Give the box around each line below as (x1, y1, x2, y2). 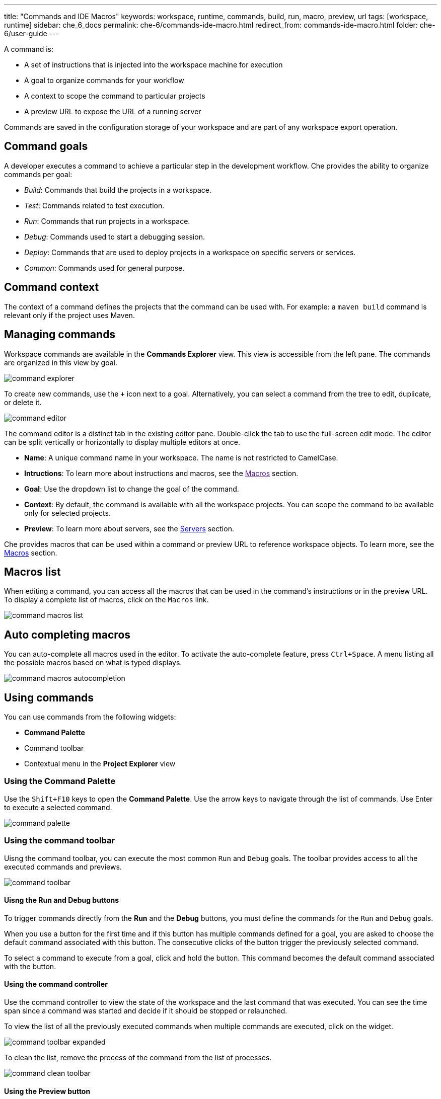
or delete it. (4, 398, 42, 407)
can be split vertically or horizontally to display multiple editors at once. (4, 437, 240, 446)
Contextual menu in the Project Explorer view (24, 759, 176, 768)
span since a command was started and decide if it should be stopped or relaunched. (4, 1006, 287, 1015)
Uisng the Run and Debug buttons (4, 896, 119, 905)
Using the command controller (4, 980, 108, 989)
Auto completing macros (4, 628, 131, 641)
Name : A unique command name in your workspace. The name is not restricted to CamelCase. (24, 453, 338, 462)
